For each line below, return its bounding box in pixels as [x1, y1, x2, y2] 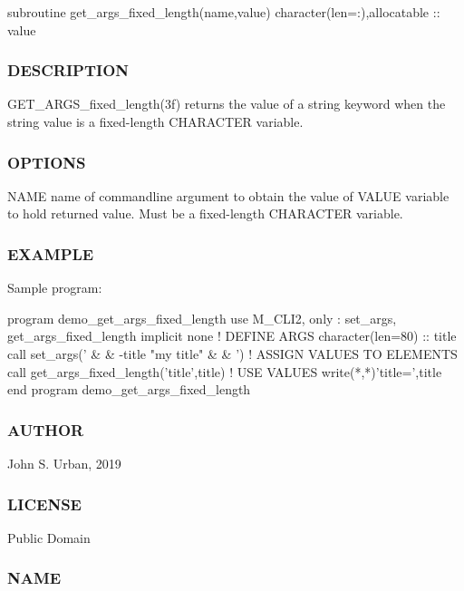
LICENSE [7, 492, 82, 515]
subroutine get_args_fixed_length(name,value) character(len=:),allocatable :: [7, 3, 440, 21]
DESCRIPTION [7, 59, 130, 82]
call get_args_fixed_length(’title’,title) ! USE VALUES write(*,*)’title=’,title [7, 362, 442, 381]
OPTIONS [7, 150, 86, 173]
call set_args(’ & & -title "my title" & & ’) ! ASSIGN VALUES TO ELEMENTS [7, 344, 458, 363]
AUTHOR [7, 418, 84, 441]
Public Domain [7, 528, 91, 547]
